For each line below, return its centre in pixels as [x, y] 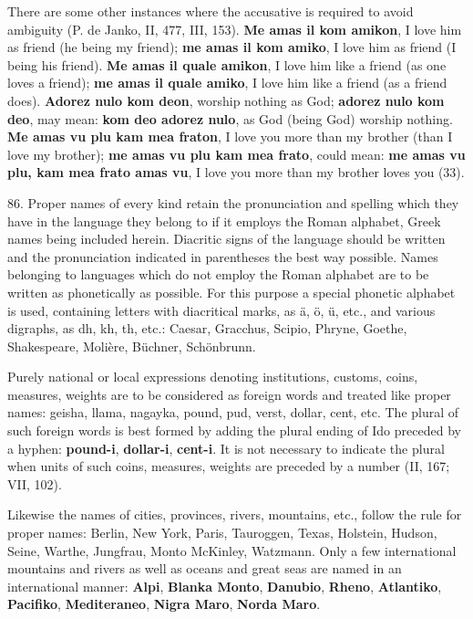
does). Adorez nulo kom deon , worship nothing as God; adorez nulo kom [226, 100]
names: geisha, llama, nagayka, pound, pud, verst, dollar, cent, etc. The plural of [233, 412]
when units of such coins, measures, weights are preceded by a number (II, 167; [229, 466]
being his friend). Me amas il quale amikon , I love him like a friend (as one [227, 64]
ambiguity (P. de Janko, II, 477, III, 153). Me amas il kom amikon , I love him [235, 29]
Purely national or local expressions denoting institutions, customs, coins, [213, 377]
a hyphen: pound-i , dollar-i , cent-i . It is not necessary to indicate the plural [226, 448]
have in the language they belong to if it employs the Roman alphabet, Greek [224, 220]
